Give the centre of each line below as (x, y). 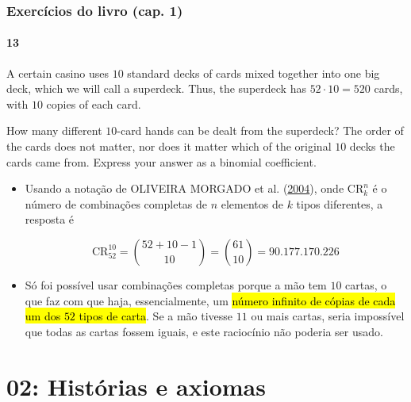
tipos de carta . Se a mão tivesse (156, 316)
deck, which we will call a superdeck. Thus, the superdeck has (156, 88)
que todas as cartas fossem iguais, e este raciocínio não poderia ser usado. (204, 331)
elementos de (252, 203)
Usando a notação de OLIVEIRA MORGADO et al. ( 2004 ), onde (184, 188)
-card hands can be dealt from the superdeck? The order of (260, 130)
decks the (372, 146)
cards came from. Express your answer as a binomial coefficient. (161, 161)
